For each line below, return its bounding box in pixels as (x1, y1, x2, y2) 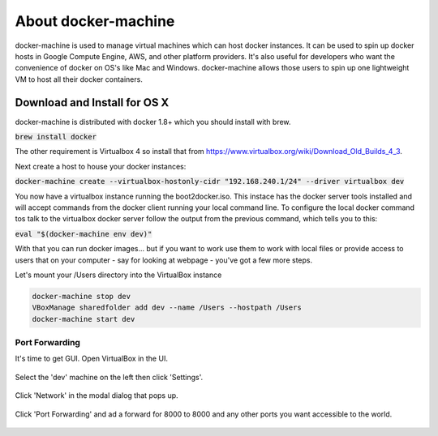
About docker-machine (15, 12, 175, 30)
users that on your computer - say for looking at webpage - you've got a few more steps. (15, 255, 312, 265)
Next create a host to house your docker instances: (15, 161, 187, 171)
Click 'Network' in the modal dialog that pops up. (15, 391, 178, 400)
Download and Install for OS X (15, 96, 170, 109)
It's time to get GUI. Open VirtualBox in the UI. (15, 353, 168, 364)
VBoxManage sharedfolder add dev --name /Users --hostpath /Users (32, 303, 302, 312)
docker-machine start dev (32, 314, 135, 323)
